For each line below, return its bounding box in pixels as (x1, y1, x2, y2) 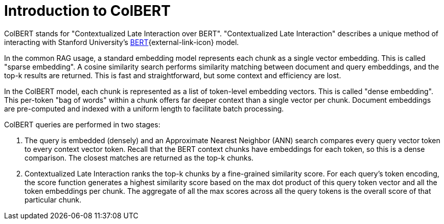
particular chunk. (25, 195, 82, 204)
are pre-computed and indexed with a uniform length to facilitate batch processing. (4, 104, 284, 113)
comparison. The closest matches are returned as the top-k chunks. (25, 153, 254, 162)
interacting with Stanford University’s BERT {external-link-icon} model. (4, 37, 239, 47)
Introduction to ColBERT (4, 2, 171, 19)
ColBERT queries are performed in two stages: (4, 120, 160, 129)
